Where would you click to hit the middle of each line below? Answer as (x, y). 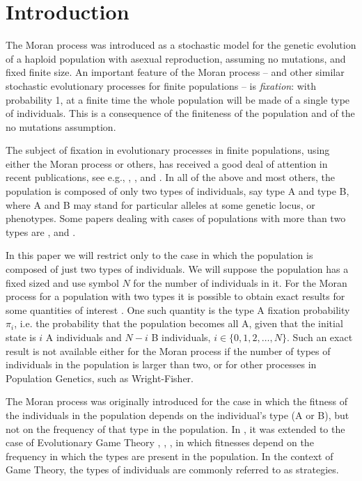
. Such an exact (320, 337)
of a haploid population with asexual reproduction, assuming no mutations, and (176, 58)
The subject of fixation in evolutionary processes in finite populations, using (168, 150)
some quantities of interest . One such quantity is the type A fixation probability (178, 309)
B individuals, (181, 337)
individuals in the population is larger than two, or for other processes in (161, 364)
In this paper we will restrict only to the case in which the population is (159, 255)
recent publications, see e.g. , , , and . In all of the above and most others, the (170, 177)
